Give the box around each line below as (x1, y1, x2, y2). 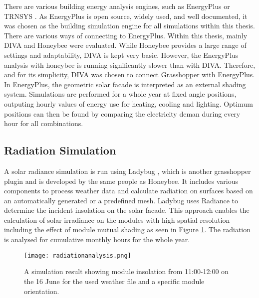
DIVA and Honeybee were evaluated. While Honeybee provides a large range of (4, 40, 247, 50)
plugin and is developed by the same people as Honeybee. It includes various (4, 175, 239, 186)
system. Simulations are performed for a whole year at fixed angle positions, (4, 89, 237, 99)
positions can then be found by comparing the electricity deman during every (4, 108, 241, 119)
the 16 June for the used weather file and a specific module (24, 276, 205, 286)
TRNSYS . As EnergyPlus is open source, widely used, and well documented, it (4, 10, 248, 21)
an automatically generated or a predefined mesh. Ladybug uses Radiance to (4, 195, 238, 205)
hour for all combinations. (4, 118, 83, 129)
